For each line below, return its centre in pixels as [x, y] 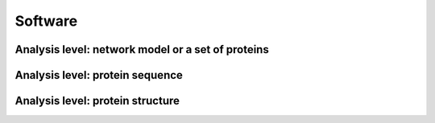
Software [46, 21]
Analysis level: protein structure [97, 101]
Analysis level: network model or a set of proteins [142, 49]
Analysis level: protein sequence [99, 75]
